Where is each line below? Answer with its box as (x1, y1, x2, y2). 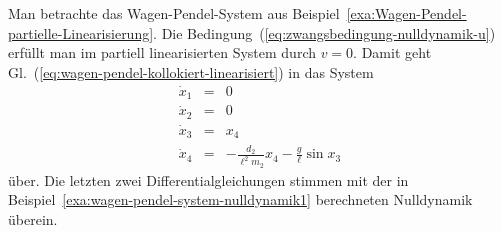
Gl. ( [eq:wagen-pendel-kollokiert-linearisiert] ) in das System (8, 61, 374, 82)
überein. (8, 208, 58, 229)
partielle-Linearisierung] (8, 22, 154, 43)
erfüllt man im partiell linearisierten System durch (8, 42, 316, 63)
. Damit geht (353, 42, 432, 63)
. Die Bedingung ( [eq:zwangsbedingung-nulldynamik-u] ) (153, 22, 496, 43)
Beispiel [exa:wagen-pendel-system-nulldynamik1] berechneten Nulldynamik (8, 189, 473, 210)
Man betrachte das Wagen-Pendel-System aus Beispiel (8, 3, 340, 23)
